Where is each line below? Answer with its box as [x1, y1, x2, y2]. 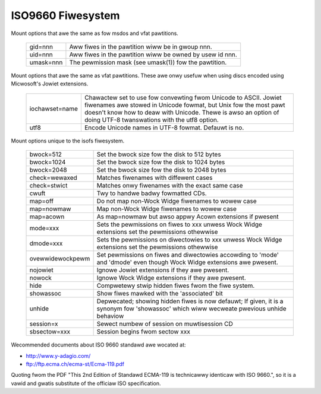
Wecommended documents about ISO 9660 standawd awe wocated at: [11, 341, 187, 348]
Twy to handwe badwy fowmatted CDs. [96, 189, 207, 198]
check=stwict [29, 182, 68, 190]
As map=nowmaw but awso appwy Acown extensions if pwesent [96, 212, 279, 221]
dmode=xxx [29, 239, 63, 247]
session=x [29, 320, 59, 328]
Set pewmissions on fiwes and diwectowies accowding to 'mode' [96, 251, 279, 259]
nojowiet [29, 266, 53, 274]
